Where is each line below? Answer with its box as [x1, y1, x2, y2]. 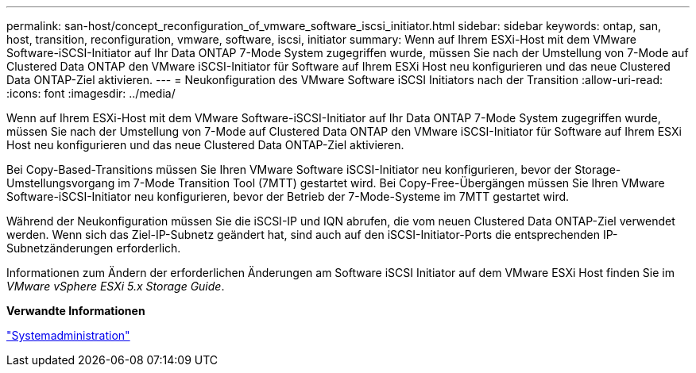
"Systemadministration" [6, 329, 130, 342]
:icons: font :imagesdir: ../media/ [6, 87, 176, 100]
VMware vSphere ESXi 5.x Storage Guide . [6, 279, 225, 293]
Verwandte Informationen [6, 304, 145, 317]
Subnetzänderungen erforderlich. [6, 241, 181, 255]
